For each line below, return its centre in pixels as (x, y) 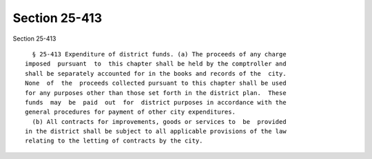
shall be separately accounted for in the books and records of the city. (156, 73)
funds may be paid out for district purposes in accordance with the (156, 102)
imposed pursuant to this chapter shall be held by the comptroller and (156, 64)
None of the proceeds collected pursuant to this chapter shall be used (156, 83)
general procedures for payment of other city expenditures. (130, 112)
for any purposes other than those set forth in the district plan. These (156, 93)
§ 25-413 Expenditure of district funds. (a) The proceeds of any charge (159, 54)
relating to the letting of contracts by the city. (114, 141)
